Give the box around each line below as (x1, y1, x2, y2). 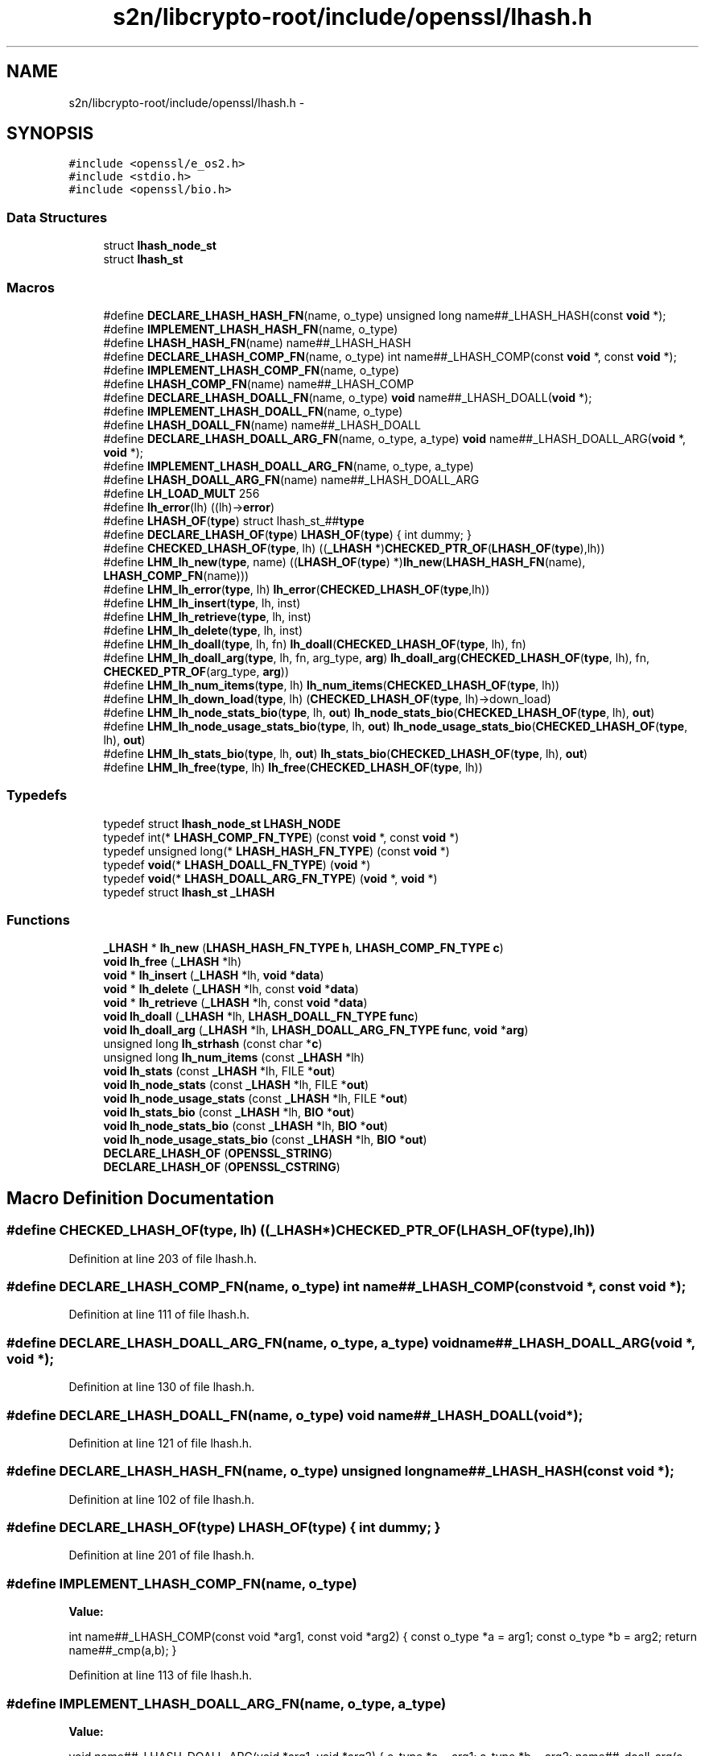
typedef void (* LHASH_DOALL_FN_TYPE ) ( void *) (103, 857, 371, 872)
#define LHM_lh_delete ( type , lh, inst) (103, 623, 303, 637)
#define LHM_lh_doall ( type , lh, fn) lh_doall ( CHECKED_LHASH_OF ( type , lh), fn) (103, 636, 526, 651)
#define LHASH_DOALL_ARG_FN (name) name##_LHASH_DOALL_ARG (103, 472, 480, 487)
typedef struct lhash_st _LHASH (103, 884, 275, 899)
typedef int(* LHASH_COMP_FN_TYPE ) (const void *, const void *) (103, 830, 460, 844)
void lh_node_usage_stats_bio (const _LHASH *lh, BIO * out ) (103, 1133, 427, 1147)
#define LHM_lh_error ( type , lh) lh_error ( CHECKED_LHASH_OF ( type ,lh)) (103, 582, 490, 596)
